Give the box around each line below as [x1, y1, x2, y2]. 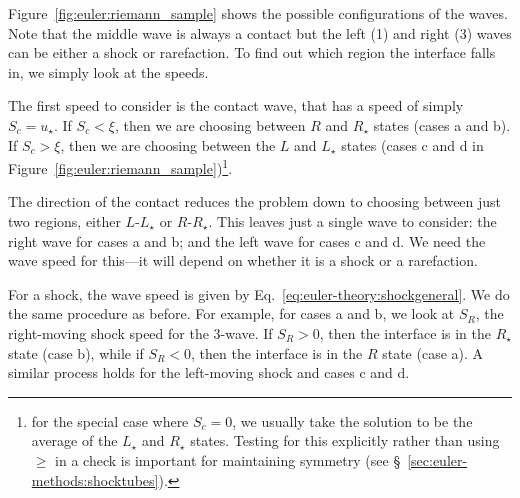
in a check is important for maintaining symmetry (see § [55, 449, 401, 470]
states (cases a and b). [373, 114, 511, 135]
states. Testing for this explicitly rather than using [190, 430, 500, 451]
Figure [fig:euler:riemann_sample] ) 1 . [8, 155, 233, 178]
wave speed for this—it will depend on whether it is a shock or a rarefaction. [8, 250, 478, 271]
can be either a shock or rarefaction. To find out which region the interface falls [8, 42, 496, 63]
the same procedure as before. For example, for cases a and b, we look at [8, 303, 455, 324]
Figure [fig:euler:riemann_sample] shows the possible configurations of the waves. [8, 3, 508, 23]
